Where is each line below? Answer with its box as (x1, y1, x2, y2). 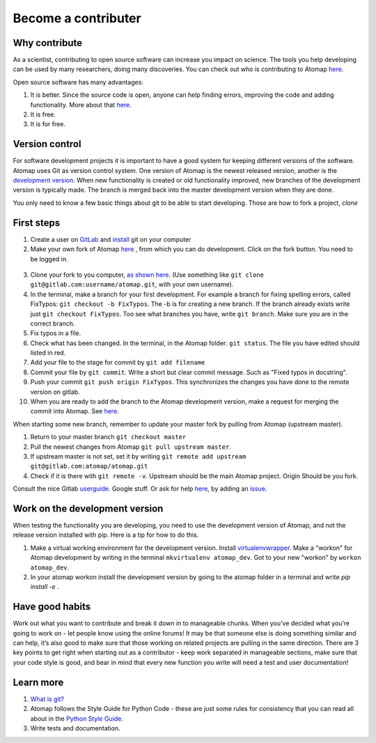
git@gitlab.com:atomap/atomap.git (30, 462, 148, 470)
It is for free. (30, 120, 66, 128)
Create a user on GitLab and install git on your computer (30, 235, 191, 243)
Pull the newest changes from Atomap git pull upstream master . (30, 443, 231, 451)
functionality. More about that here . (30, 100, 132, 109)
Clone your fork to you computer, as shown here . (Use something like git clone (30, 270, 265, 279)
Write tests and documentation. (30, 723, 121, 732)
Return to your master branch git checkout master (30, 433, 187, 441)
